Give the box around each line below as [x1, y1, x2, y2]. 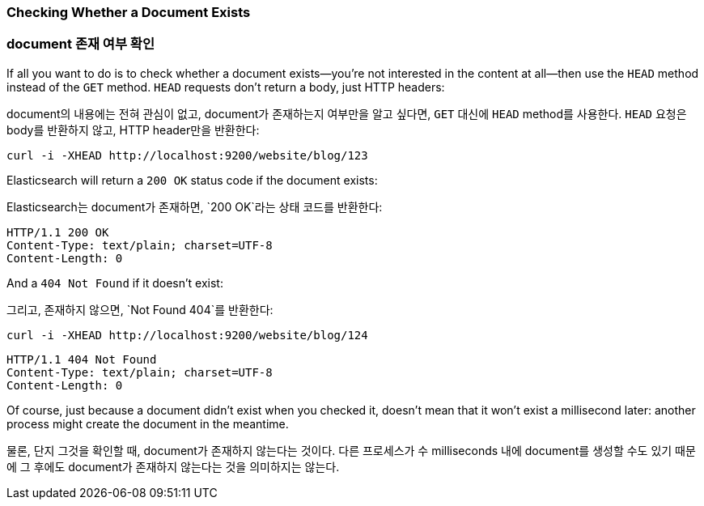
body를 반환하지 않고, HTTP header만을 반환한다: [6, 122, 260, 137]
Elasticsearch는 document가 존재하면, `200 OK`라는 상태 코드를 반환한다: [6, 199, 383, 214]
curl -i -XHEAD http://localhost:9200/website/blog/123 [6, 148, 368, 162]
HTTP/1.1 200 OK [6, 225, 109, 239]
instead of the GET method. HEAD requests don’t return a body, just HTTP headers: [6, 79, 445, 94]
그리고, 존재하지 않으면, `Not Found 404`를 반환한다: [6, 302, 274, 317]
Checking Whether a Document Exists [6, 4, 251, 20]
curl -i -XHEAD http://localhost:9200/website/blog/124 [6, 328, 368, 342]
